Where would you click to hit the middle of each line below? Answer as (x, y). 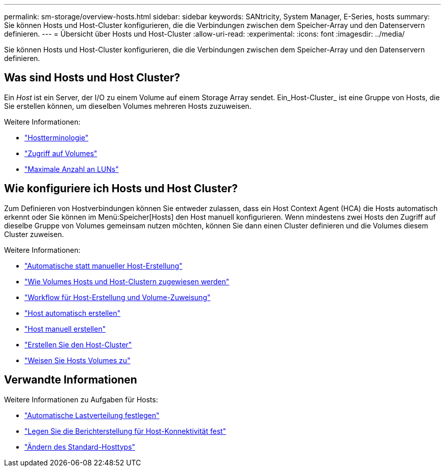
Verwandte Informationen (71, 380)
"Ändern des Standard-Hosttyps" (80, 447)
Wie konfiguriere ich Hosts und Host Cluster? (121, 189)
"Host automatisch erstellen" (73, 313)
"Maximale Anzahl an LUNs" (72, 169)
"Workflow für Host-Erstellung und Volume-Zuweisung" (118, 297)
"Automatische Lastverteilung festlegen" (92, 415)
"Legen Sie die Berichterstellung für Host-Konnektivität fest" (125, 431)
